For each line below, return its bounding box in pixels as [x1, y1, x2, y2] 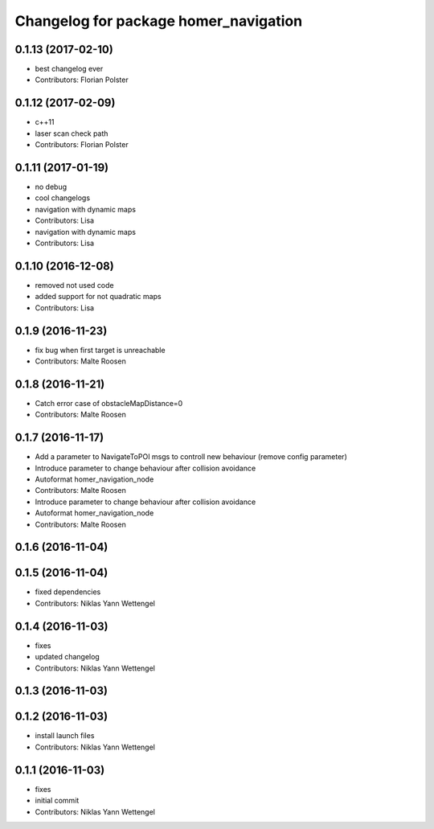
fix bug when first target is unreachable [35, 345, 166, 355]
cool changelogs [35, 193, 91, 203]
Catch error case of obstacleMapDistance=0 [35, 398, 183, 408]
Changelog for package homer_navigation [14, 12, 303, 30]
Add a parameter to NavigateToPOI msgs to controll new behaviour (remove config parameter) [35, 452, 347, 462]
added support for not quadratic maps [35, 292, 162, 302]
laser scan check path [35, 129, 108, 138]
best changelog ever [35, 64, 104, 74]
